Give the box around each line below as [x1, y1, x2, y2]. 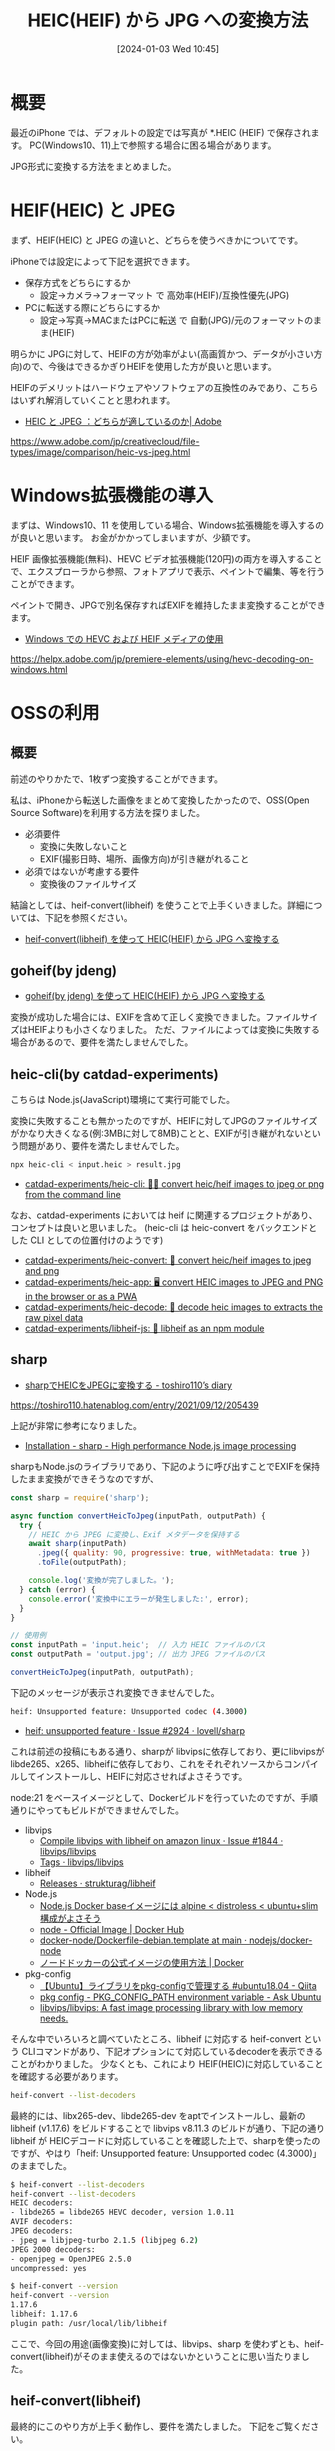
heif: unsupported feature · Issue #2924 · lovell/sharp [24, 1724, 245, 1736]
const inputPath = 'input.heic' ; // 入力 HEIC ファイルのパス [10, 1640, 266, 1650]
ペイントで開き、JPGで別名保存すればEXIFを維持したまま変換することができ [10, 599, 326, 611]
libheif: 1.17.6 [10, 2309, 78, 2319]
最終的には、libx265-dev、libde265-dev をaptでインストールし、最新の [10, 2109, 307, 2121]
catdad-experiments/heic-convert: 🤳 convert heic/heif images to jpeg [24, 1254, 312, 1266]
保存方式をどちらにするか [24, 276, 131, 288]
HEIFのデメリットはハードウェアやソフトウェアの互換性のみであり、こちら [10, 381, 319, 393]
